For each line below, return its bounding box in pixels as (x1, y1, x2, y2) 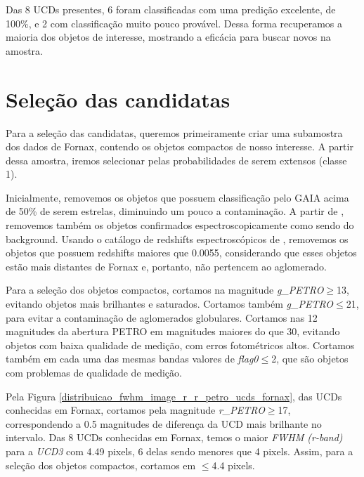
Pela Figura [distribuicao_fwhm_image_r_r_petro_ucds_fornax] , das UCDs (6, 388, 342, 403)
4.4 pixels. (212, 457, 255, 472)
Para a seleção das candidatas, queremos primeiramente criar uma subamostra (6, 125, 343, 140)
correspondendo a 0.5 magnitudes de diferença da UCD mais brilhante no (6, 416, 322, 431)
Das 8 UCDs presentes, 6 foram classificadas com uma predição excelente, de (6, 2, 336, 16)
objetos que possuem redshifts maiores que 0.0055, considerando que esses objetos (6, 245, 357, 260)
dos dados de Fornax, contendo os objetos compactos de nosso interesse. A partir (6, 139, 353, 154)
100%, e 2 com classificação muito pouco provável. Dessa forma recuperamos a (6, 15, 342, 30)
